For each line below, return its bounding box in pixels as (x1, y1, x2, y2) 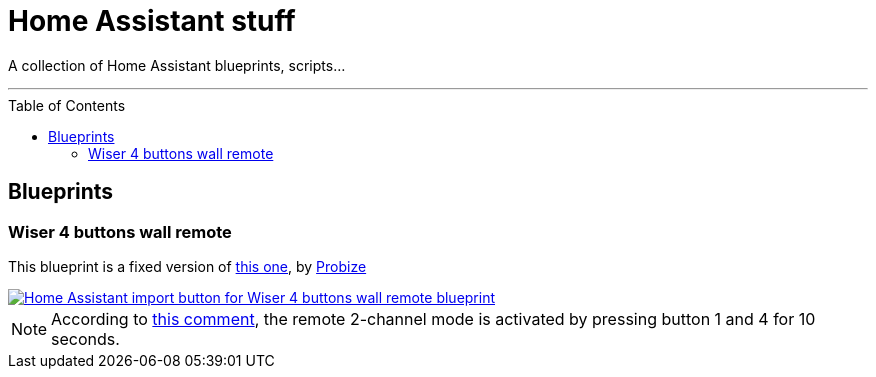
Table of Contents (8, 96, 126, 114)
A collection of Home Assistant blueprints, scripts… (8, 56, 346, 74)
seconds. (51, 328, 120, 349)
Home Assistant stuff (8, 4, 296, 38)
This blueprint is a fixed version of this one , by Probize (8, 257, 367, 275)
